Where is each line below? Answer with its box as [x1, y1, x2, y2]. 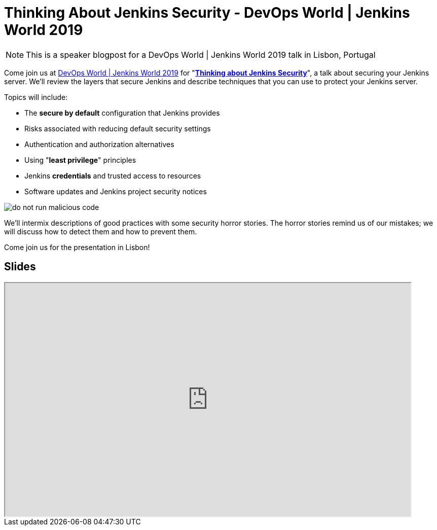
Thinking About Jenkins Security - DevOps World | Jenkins [4, 4, 410, 21]
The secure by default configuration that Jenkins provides [24, 108, 220, 117]
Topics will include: [4, 92, 68, 101]
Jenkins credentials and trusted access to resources [24, 171, 201, 180]
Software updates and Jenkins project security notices [24, 187, 207, 196]
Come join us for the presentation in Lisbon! [4, 242, 150, 252]
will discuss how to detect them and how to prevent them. [4, 227, 197, 236]
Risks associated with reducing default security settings [24, 124, 211, 133]
